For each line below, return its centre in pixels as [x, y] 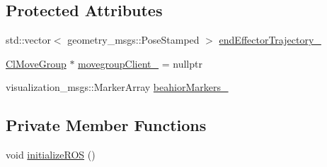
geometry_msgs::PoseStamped [133, 40]
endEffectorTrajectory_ [270, 40]
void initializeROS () [51, 155]
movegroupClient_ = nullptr [140, 63]
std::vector [28, 40]
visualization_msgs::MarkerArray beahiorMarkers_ [117, 87]
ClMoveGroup [36, 63]
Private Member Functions [106, 125]
